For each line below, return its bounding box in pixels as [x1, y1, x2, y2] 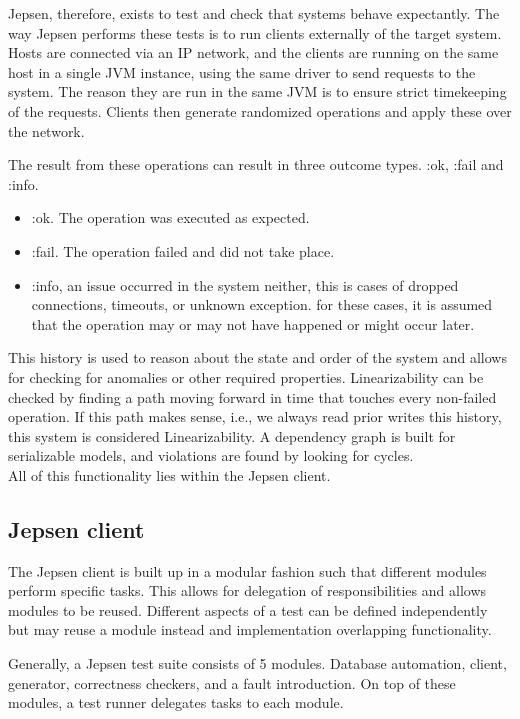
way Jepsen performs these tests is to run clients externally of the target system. [8, 22, 502, 43]
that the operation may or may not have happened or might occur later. [31, 313, 475, 334]
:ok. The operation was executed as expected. [31, 207, 310, 228]
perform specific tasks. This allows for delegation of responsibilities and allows [8, 580, 487, 601]
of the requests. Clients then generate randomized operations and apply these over [8, 100, 512, 121]
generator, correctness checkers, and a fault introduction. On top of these [8, 672, 456, 693]
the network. [8, 120, 85, 141]
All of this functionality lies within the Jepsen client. [8, 464, 331, 485]
